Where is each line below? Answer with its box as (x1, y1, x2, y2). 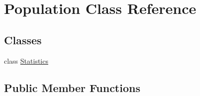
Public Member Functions (4, 80, 140, 95)
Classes (4, 32, 42, 47)
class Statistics (4, 55, 48, 66)
